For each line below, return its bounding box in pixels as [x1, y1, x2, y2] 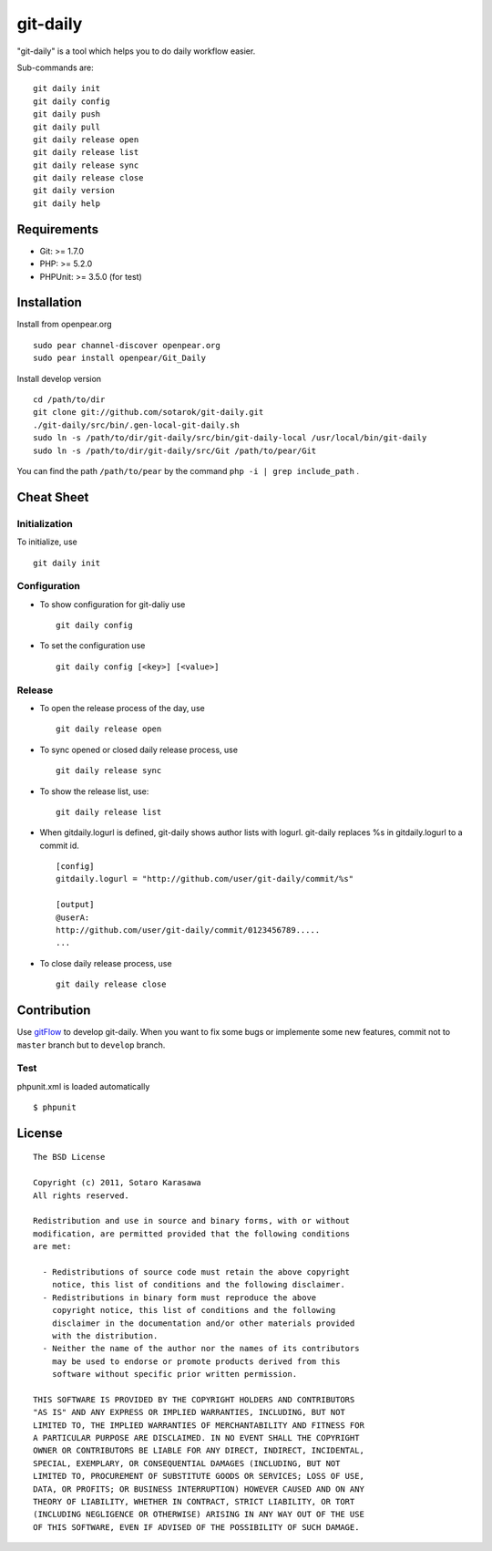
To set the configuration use [39, 640, 146, 651]
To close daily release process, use [39, 957, 172, 968]
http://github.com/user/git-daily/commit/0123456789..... [56, 925, 321, 936]
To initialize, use [16, 536, 77, 547]
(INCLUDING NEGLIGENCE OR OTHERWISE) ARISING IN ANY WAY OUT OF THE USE [33, 1509, 364, 1520]
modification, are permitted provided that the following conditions [33, 1228, 351, 1239]
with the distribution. [51, 1330, 159, 1340]
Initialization [16, 517, 73, 530]
